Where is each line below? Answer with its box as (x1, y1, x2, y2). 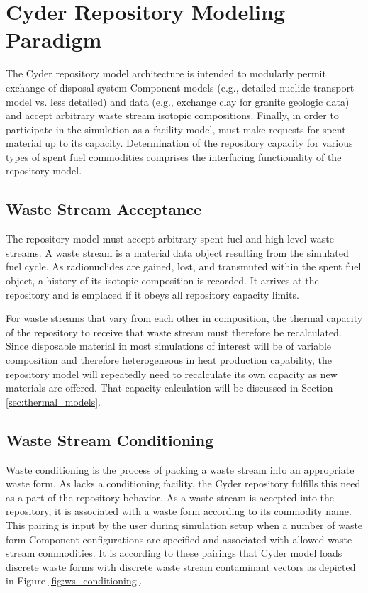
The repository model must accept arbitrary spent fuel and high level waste (6, 231, 334, 246)
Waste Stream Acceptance (6, 198, 202, 220)
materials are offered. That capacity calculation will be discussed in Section (6, 380, 333, 395)
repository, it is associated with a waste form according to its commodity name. (6, 504, 352, 519)
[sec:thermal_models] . (6, 394, 101, 409)
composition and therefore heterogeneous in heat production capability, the (6, 353, 333, 367)
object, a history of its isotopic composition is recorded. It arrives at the (6, 273, 319, 288)
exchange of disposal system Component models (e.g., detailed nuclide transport (6, 79, 355, 94)
